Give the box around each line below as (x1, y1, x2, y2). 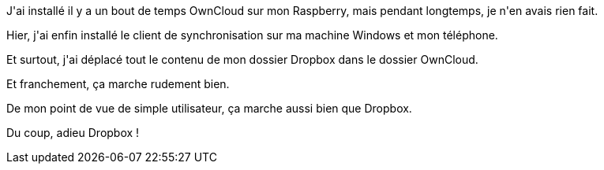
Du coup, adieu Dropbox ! (6, 126, 140, 139)
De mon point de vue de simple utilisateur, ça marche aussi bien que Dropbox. (6, 102, 412, 115)
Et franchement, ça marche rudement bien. (6, 77, 230, 91)
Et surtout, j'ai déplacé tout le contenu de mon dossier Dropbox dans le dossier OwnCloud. (6, 53, 478, 66)
